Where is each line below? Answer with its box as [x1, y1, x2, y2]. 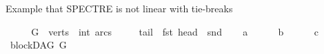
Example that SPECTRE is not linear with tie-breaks [6, 1, 233, 15]
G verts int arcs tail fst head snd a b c [31, 24, 318, 38]
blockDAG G [10, 38, 67, 52]
